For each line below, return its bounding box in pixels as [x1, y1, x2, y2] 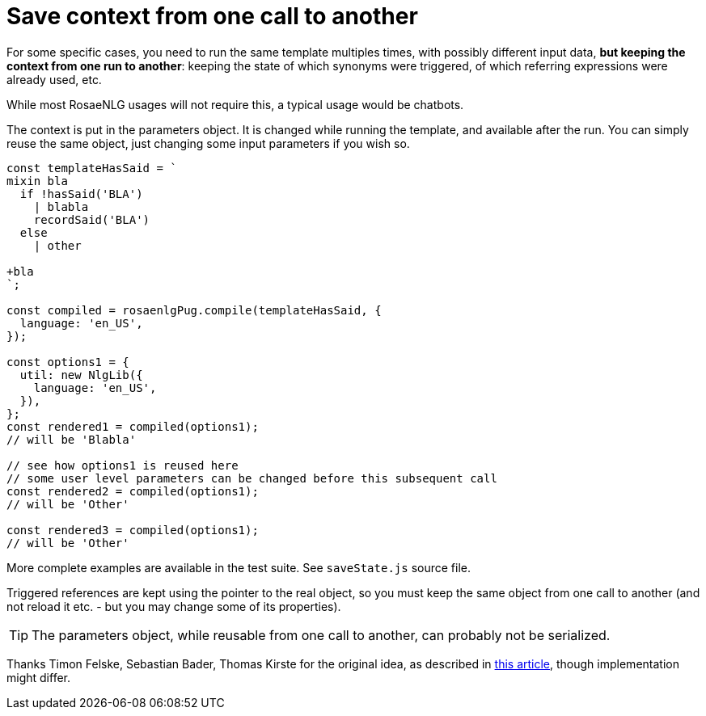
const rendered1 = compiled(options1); [6, 419, 259, 433]
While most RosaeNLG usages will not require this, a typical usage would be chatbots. [6, 97, 464, 112]
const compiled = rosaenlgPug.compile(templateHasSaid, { [6, 303, 382, 317]
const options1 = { [6, 355, 129, 369]
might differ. [6, 670, 70, 684]
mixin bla [6, 174, 68, 187]
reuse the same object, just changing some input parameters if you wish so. [6, 136, 410, 150]
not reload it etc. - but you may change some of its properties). [6, 599, 341, 613]
